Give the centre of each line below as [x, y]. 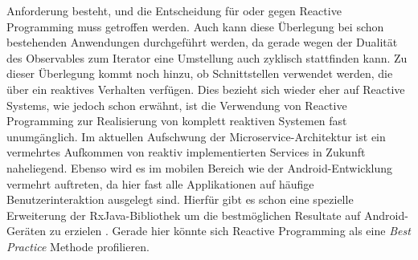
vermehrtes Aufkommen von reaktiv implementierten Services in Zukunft [186, 152]
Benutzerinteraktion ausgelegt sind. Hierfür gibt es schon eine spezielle [180, 199]
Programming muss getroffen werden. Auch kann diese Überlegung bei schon [195, 26]
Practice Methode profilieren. [78, 246]
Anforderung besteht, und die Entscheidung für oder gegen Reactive [174, 10]
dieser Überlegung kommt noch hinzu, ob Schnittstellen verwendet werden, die [200, 73]
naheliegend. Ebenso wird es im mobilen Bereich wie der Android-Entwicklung [200, 167]
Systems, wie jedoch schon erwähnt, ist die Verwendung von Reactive [177, 105]
